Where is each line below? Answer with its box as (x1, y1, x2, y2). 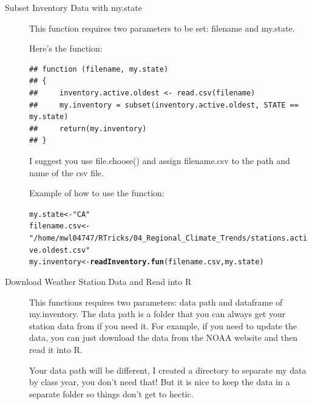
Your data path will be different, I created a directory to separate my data (29, 363, 307, 376)
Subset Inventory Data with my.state (5, 1, 142, 13)
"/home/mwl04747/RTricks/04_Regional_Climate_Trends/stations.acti (29, 234, 308, 243)
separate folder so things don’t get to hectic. (29, 387, 194, 400)
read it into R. (29, 343, 83, 355)
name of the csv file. (29, 166, 104, 179)
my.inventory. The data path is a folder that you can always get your (29, 307, 286, 320)
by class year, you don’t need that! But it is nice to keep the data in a (29, 375, 290, 388)
